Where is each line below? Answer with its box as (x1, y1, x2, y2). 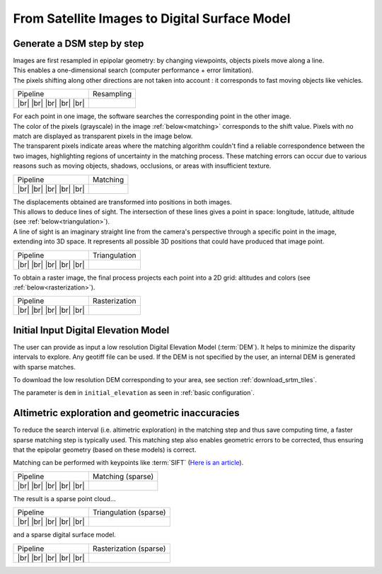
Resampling (92, 89, 132, 99)
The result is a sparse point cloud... (13, 494, 116, 503)
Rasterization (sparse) (92, 544, 166, 553)
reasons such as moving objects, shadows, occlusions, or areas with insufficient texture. (13, 161, 272, 170)
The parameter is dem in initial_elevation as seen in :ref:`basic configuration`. (13, 389, 255, 397)
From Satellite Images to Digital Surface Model (13, 11, 291, 26)
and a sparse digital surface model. (13, 531, 116, 539)
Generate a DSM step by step (13, 38, 144, 50)
